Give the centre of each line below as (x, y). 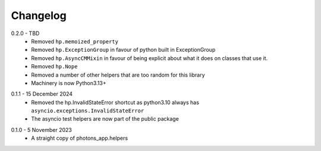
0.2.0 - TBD (25, 33)
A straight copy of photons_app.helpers (79, 138)
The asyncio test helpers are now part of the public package (105, 119)
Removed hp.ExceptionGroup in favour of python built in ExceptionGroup (123, 50)
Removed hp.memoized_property (75, 41)
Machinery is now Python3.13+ (69, 83)
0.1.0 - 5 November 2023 (42, 130)
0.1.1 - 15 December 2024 (42, 94)
